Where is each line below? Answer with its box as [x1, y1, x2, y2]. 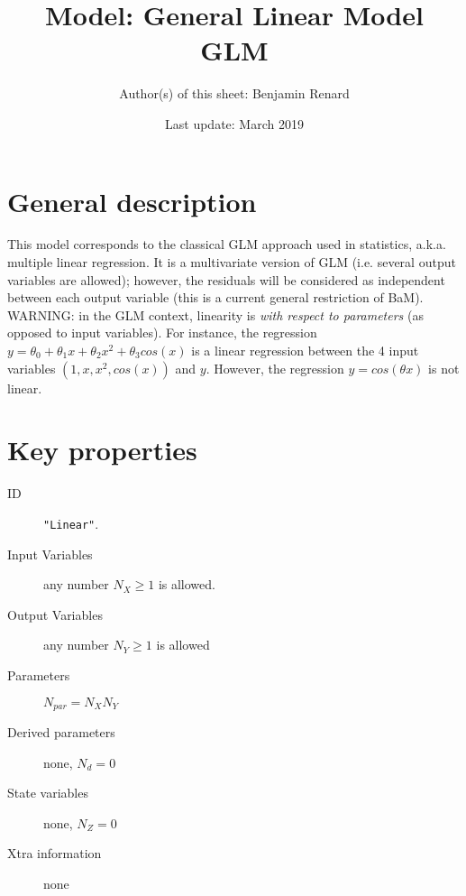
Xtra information [7, 844, 102, 863]
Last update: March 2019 [165, 114, 304, 133]
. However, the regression [206, 358, 344, 377]
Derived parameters [7, 722, 115, 741]
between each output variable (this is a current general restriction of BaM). [7, 288, 424, 307]
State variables [7, 783, 88, 802]
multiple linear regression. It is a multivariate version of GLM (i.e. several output [7, 253, 456, 272]
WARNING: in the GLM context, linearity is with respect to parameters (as [7, 305, 424, 324]
